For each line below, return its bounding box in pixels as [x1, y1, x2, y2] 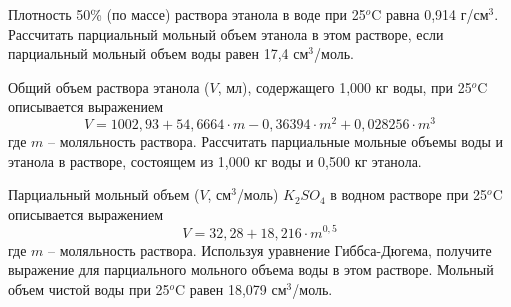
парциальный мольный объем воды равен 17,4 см [8, 43, 309, 64]
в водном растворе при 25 [330, 184, 488, 205]
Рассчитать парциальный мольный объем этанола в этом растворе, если [8, 23, 444, 44]
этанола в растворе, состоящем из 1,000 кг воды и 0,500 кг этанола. [8, 150, 422, 171]
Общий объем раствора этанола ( [8, 76, 210, 97]
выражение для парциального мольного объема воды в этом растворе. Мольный [8, 259, 494, 280]
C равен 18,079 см [175, 278, 287, 299]
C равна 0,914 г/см [371, 4, 489, 24]
